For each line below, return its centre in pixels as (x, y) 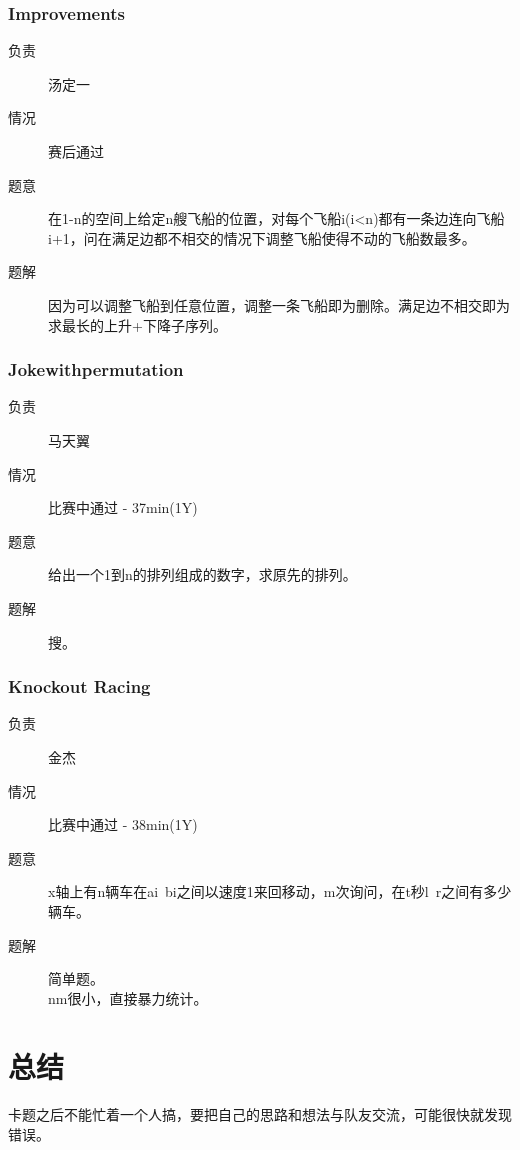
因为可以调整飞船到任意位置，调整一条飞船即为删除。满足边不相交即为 (279, 304)
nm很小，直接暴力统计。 (128, 997)
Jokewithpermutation (96, 369)
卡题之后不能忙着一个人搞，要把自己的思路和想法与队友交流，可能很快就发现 (260, 1114)
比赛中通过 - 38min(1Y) (123, 824)
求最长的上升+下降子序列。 (137, 324)
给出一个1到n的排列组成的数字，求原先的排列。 (202, 574)
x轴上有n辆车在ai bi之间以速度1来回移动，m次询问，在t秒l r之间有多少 (280, 891)
